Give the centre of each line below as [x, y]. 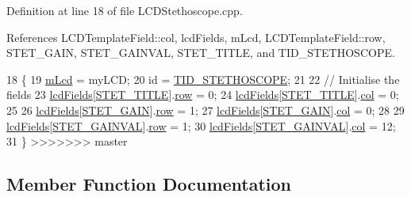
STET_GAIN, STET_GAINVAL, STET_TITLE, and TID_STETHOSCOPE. [201, 53]
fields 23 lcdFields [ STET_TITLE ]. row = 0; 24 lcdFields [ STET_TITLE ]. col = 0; [203, 95]
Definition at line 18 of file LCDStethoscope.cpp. [125, 10]
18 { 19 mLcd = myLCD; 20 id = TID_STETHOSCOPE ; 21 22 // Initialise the [203, 79]
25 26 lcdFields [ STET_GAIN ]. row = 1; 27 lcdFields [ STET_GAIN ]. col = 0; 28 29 [205, 110]
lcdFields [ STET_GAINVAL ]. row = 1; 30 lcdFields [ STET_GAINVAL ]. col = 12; [201, 125]
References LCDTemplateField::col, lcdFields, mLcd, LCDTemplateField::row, [196, 37]
